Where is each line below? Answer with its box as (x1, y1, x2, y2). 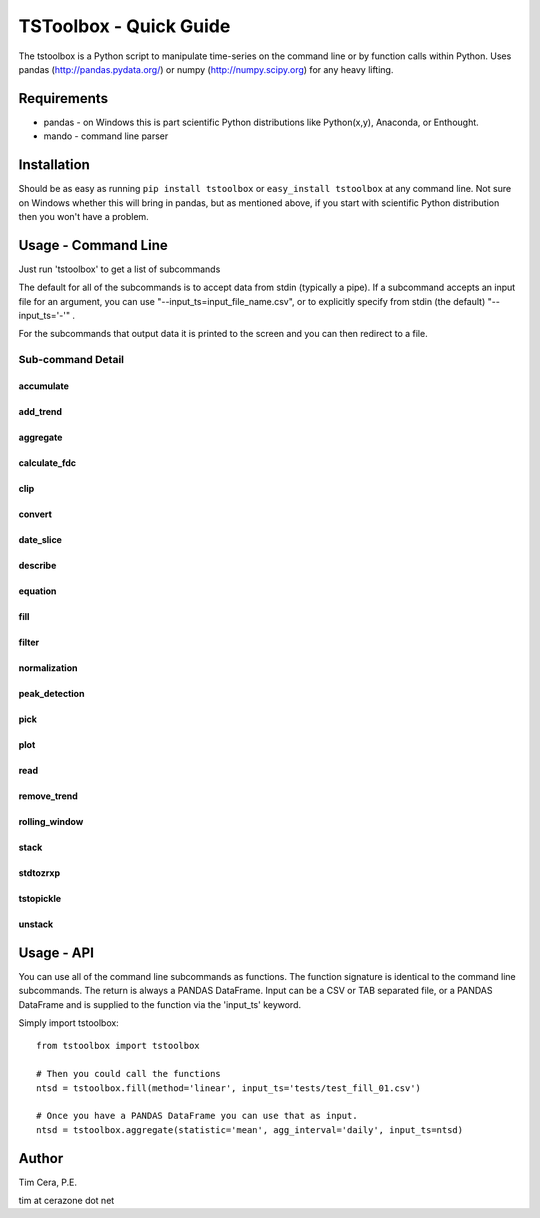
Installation (18, 156, 90, 174)
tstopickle (18, 892, 62, 904)
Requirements (18, 90, 109, 107)
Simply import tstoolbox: (18, 1017, 119, 1029)
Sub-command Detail (18, 353, 125, 367)
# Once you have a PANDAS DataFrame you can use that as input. (36, 1110, 359, 1122)
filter (18, 636, 40, 648)
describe (18, 559, 57, 571)
